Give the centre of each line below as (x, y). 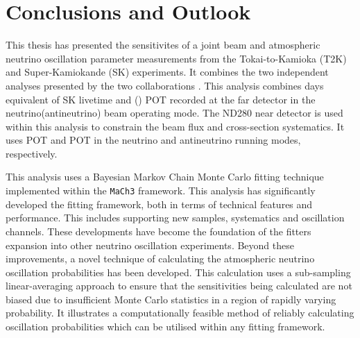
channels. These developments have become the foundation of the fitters (158, 231)
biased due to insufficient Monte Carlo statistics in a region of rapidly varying (171, 299)
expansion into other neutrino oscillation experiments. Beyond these (150, 245)
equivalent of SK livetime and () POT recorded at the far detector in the (161, 99)
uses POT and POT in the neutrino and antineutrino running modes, (153, 140)
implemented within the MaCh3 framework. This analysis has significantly (161, 191)
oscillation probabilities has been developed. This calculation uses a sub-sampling (178, 272)
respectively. (32, 153)
